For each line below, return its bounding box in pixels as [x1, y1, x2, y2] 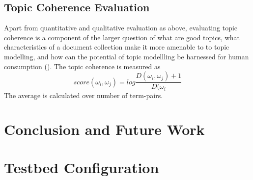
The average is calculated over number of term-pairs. [4, 90, 163, 101]
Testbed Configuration [4, 157, 159, 178]
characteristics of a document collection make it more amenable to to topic [4, 42, 229, 52]
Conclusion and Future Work [4, 119, 205, 139]
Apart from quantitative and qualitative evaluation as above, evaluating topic [4, 23, 238, 33]
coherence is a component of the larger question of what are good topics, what [4, 32, 240, 42]
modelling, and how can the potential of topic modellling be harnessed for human [4, 51, 249, 61]
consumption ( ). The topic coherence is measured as [4, 61, 161, 71]
